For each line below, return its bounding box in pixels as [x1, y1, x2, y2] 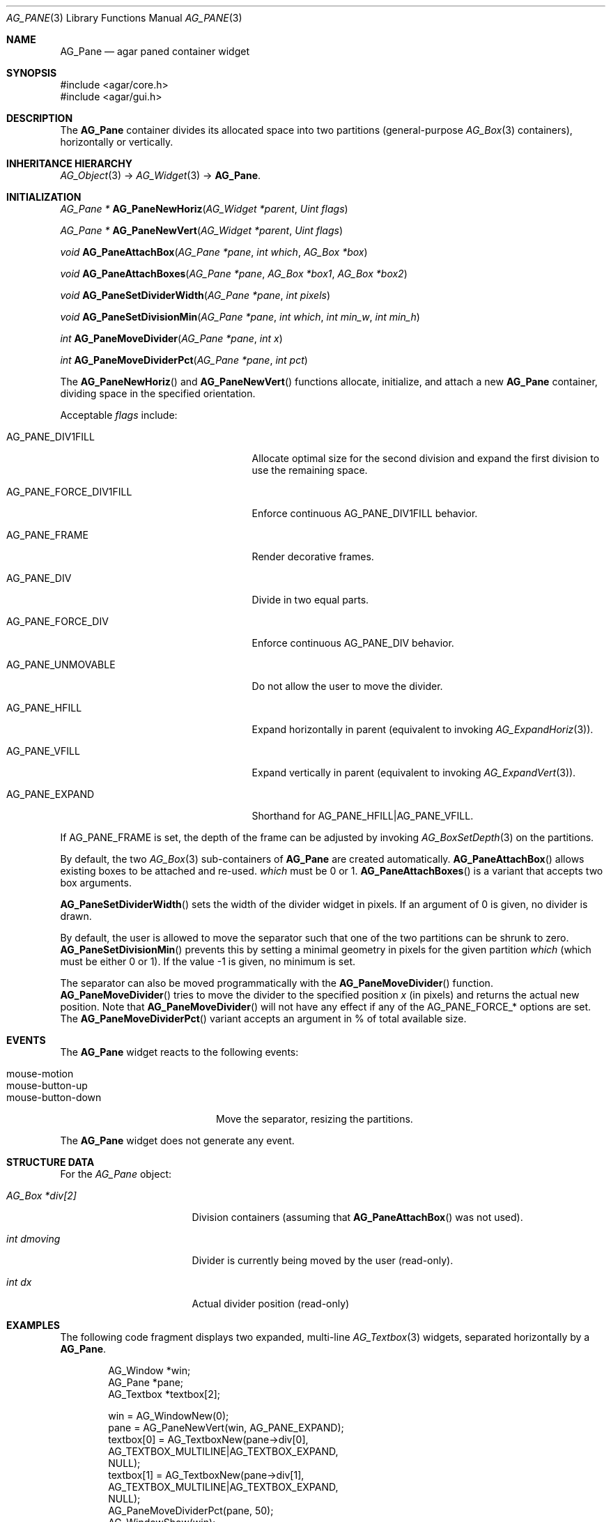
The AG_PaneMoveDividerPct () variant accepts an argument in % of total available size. [60, 1013, 467, 1024]
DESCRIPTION [6, 112, 73, 124]
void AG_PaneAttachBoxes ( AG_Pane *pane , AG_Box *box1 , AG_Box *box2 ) [60, 268, 408, 279]
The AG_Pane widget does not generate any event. [60, 1135, 295, 1146]
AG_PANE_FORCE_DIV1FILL [6, 486, 132, 498]
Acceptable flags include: [60, 409, 178, 421]
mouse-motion [6, 1068, 74, 1079]
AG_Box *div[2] [6, 1190, 77, 1201]
